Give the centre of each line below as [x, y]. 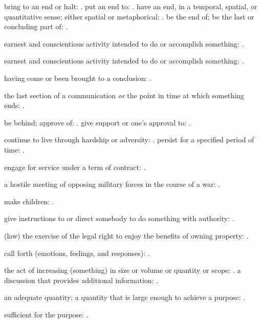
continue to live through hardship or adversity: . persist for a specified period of [129, 139]
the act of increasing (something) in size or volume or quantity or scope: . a [123, 270]
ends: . [14, 105]
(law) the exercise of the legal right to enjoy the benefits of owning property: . [126, 235]
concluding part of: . [36, 26]
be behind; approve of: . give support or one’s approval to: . [97, 122]
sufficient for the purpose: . [46, 314]
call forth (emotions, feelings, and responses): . [77, 253]
